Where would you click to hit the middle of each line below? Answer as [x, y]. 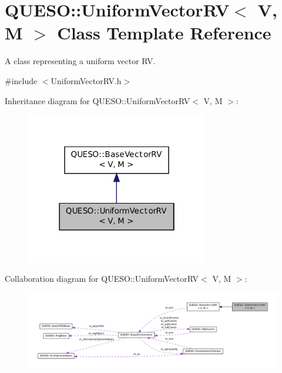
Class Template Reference [164, 33]
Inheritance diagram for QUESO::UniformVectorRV [98, 100]
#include [21, 80]
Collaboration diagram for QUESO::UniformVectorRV [102, 279]
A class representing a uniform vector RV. [80, 61]
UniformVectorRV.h [86, 80]
